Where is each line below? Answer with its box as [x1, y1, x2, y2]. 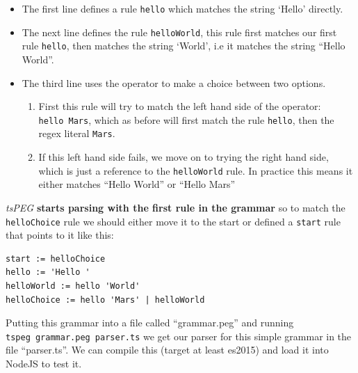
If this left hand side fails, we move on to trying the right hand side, [38, 150, 329, 164]
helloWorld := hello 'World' [6, 280, 140, 291]
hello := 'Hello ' [6, 267, 90, 278]
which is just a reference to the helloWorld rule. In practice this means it [38, 163, 353, 177]
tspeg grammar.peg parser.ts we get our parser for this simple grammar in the [6, 328, 352, 343]
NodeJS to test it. [6, 356, 82, 370]
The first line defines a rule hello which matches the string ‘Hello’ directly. [22, 1, 343, 15]
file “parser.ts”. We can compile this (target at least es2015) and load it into [6, 342, 329, 357]
